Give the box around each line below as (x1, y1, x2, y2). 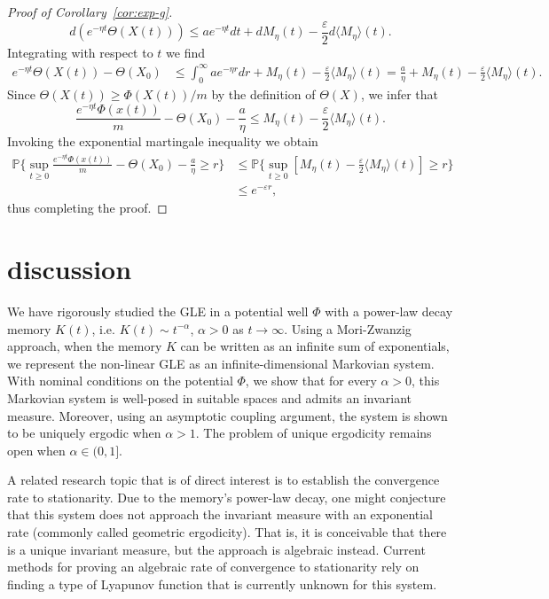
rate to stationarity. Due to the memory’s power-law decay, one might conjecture (7, 487, 446, 506)
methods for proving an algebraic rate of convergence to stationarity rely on (7, 557, 420, 576)
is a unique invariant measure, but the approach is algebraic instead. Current (7, 540, 426, 558)
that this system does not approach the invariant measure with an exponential (7, 505, 434, 524)
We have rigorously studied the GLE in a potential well (7, 301, 309, 320)
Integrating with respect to (7, 43, 153, 61)
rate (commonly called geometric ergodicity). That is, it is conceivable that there (7, 523, 447, 541)
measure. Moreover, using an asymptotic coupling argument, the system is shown (7, 406, 448, 424)
